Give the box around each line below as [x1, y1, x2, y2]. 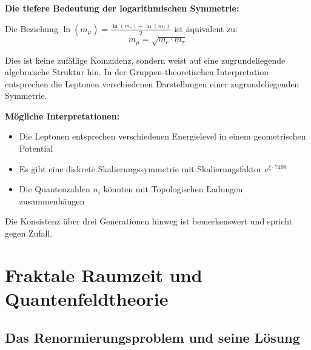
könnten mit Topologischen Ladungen [103, 183, 243, 195]
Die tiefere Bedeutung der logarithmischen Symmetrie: [5, 2, 239, 14]
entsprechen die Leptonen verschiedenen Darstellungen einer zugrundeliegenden [5, 77, 299, 90]
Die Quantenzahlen [19, 183, 90, 195]
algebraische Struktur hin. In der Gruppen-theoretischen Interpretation [5, 66, 269, 78]
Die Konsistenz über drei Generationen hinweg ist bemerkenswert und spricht [5, 215, 293, 227]
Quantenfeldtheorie [5, 286, 169, 311]
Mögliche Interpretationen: [5, 109, 120, 122]
